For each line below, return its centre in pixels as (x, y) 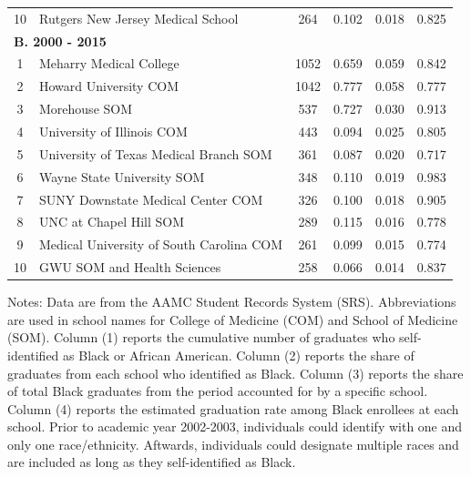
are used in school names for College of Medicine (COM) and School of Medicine (233, 319)
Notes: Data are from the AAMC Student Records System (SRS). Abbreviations (232, 302)
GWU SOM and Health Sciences (130, 267)
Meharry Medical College (109, 63)
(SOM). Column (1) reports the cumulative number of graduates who (201, 337)
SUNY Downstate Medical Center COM (151, 199)
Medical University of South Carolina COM (161, 244)
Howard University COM (109, 86)
